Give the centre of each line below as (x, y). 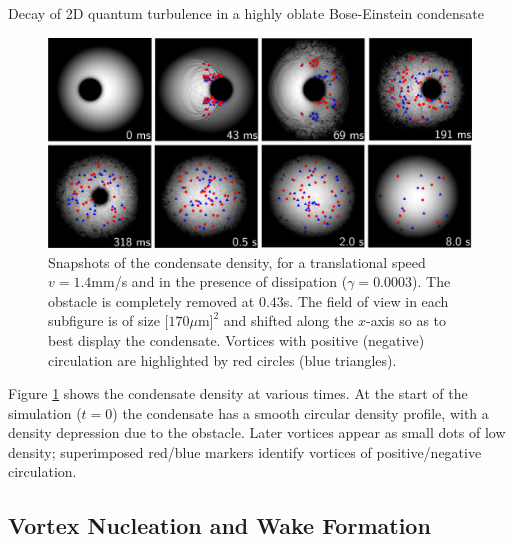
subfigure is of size (104, 320)
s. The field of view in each (366, 300)
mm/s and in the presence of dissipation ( (219, 281)
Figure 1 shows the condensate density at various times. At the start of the (238, 393)
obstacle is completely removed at (151, 300)
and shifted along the (288, 320)
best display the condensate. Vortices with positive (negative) (236, 339)
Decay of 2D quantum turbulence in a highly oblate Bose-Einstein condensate (246, 13)
